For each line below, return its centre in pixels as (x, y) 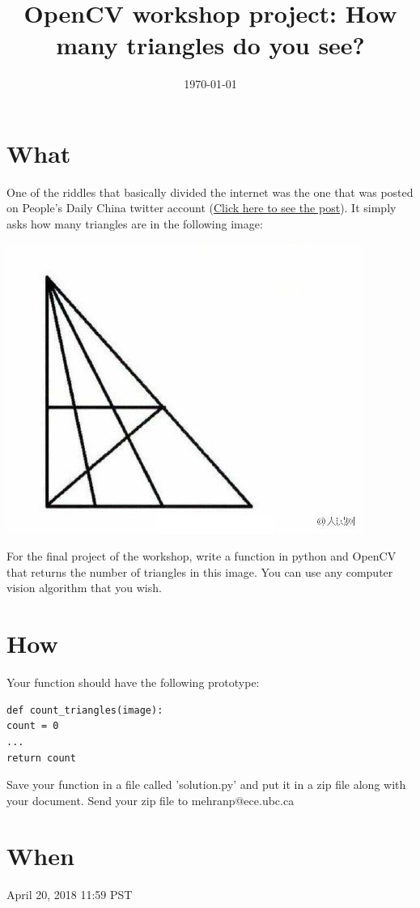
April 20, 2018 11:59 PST (70, 895)
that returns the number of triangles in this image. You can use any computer (200, 571)
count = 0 (33, 726)
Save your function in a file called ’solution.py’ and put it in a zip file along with (206, 784)
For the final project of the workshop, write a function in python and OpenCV (202, 556)
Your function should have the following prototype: (133, 682)
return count (41, 758)
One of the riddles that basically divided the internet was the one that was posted (210, 192)
